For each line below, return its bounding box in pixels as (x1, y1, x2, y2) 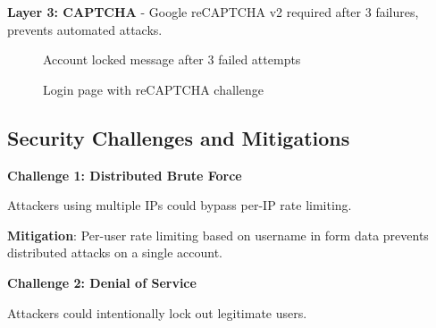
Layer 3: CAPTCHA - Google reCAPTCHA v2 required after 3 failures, (7, 3, 419, 21)
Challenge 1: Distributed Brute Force (7, 165, 242, 184)
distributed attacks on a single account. (7, 243, 222, 262)
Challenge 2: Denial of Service (7, 273, 197, 291)
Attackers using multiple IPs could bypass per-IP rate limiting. (7, 196, 352, 214)
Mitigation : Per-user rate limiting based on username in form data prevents (7, 225, 429, 244)
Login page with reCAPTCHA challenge (43, 80, 264, 98)
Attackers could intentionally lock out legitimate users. (7, 303, 307, 322)
